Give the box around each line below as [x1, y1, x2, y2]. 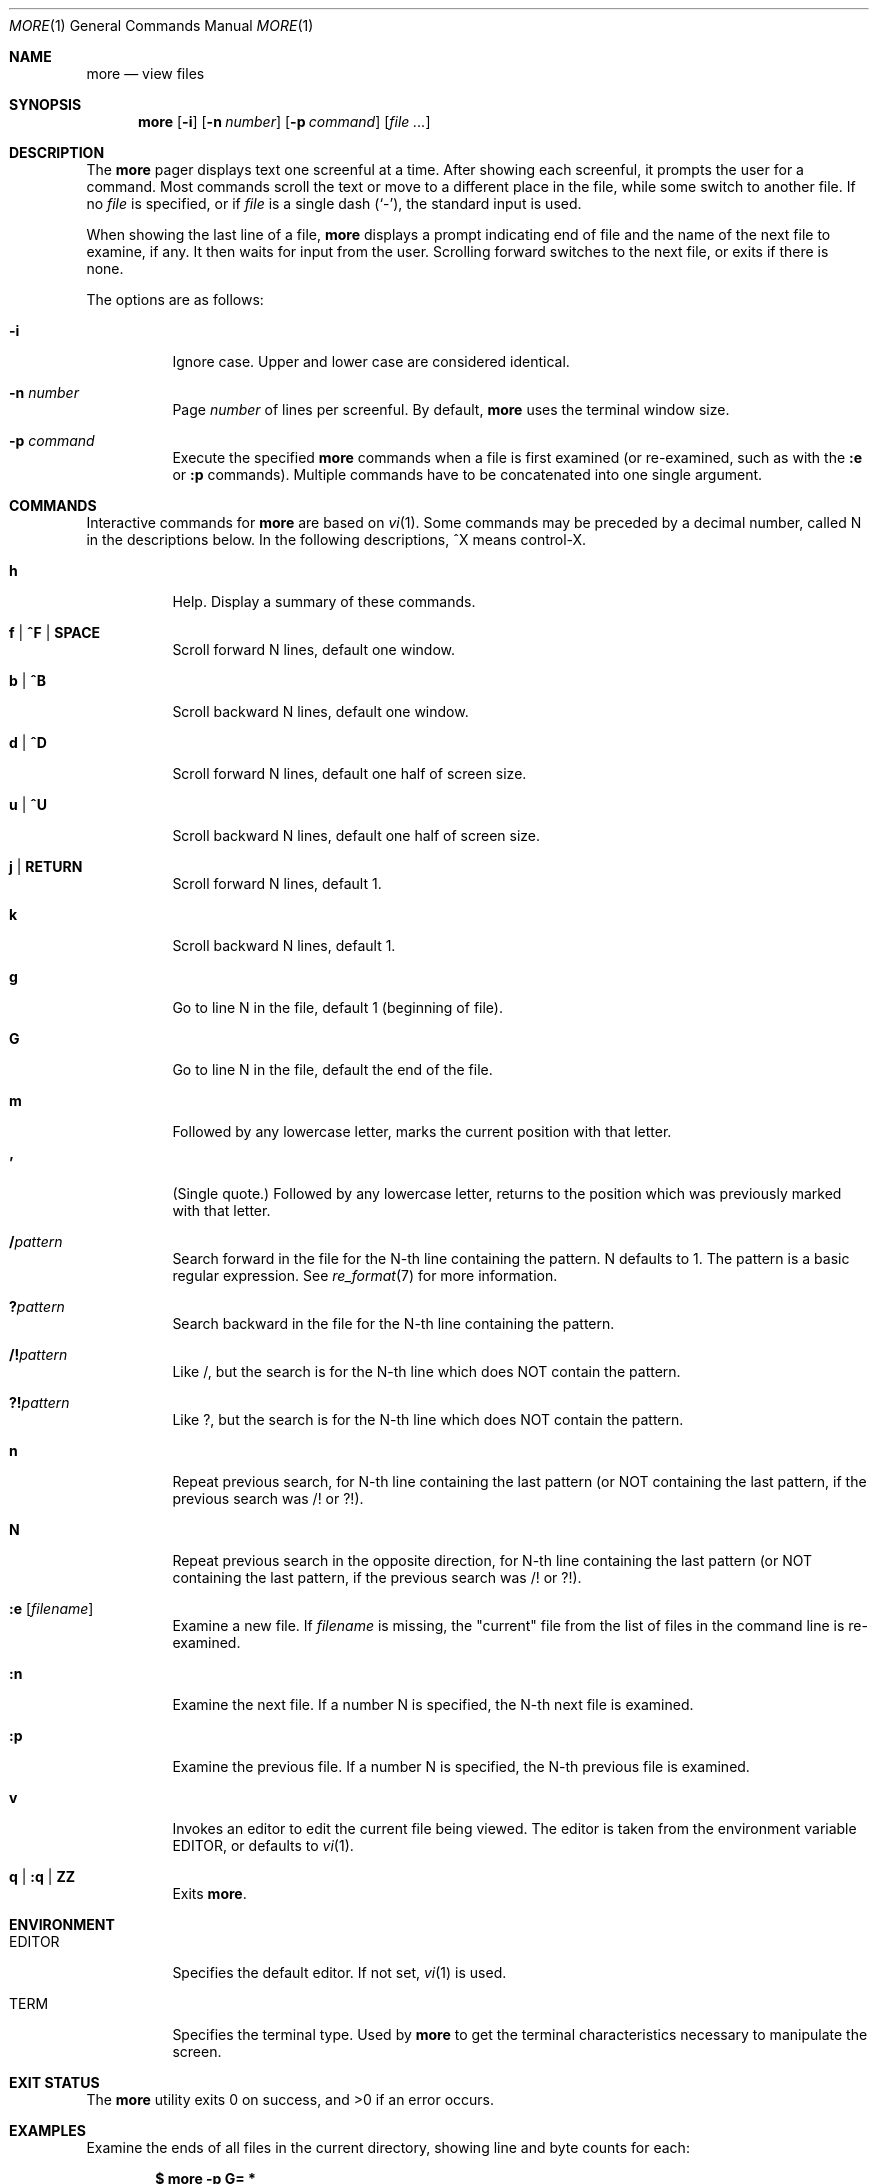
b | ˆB [9, 672, 47, 689]
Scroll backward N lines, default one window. [172, 703, 469, 720]
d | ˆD [9, 734, 47, 751]
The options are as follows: [86, 291, 264, 308]
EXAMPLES [9, 2122, 86, 2139]
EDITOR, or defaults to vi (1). [172, 1837, 354, 1854]
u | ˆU [9, 796, 47, 813]
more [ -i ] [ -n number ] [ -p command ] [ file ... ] [138, 113, 431, 130]
